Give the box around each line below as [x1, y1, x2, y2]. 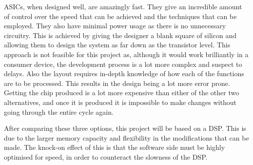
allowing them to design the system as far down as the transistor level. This [4, 40, 231, 50]
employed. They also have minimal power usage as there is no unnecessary [4, 21, 226, 31]
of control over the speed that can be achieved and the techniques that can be [4, 11, 237, 21]
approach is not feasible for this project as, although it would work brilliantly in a [4, 49, 249, 59]
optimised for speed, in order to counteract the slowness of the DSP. [4, 151, 208, 162]
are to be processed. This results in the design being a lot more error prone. [4, 78, 230, 88]
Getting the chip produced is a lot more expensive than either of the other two [4, 87, 239, 98]
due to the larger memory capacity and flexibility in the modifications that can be [4, 132, 249, 143]
